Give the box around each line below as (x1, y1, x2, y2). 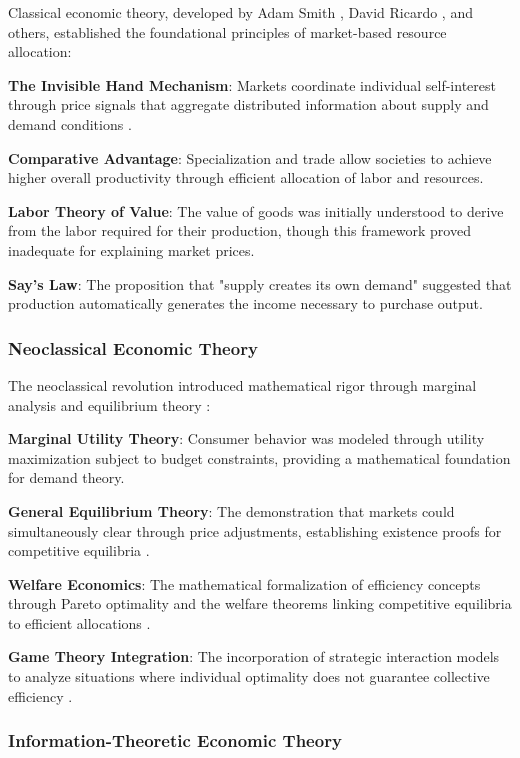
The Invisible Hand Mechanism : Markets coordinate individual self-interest (8, 74, 496, 95)
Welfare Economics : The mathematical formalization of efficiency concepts (8, 573, 481, 594)
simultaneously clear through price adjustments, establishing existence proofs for (8, 520, 502, 541)
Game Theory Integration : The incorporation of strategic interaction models (8, 646, 500, 667)
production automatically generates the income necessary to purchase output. (8, 293, 483, 314)
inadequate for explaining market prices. (8, 239, 255, 260)
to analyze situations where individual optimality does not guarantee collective (8, 666, 490, 687)
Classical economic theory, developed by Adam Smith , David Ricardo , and (8, 2, 473, 22)
